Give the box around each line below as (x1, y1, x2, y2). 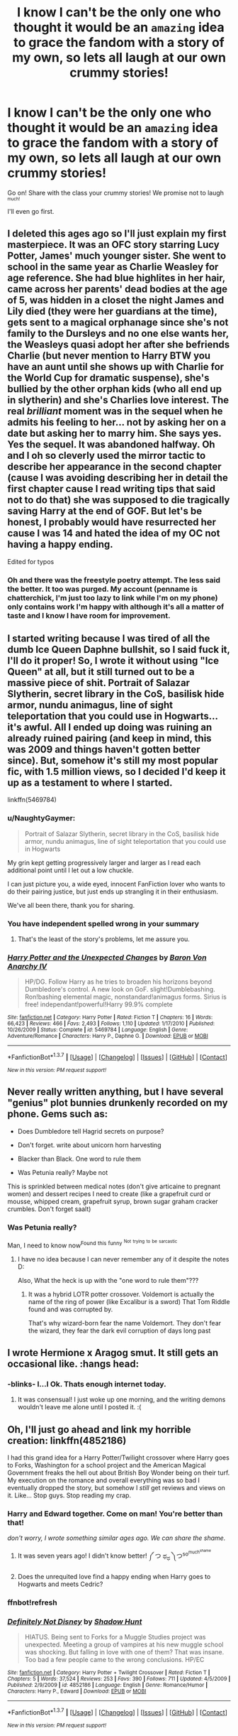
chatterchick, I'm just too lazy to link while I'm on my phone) (7, 592, 218, 602)
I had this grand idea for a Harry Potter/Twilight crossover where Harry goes (7, 1453, 230, 1462)
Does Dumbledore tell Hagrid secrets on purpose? (17, 1127, 164, 1135)
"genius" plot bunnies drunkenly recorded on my (7, 1097, 228, 1109)
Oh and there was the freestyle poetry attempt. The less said (7, 575, 221, 585)
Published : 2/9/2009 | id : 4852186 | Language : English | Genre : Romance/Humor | (7, 1681, 208, 1689)
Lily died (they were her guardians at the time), (7, 305, 217, 318)
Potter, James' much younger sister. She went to (7, 250, 227, 262)
